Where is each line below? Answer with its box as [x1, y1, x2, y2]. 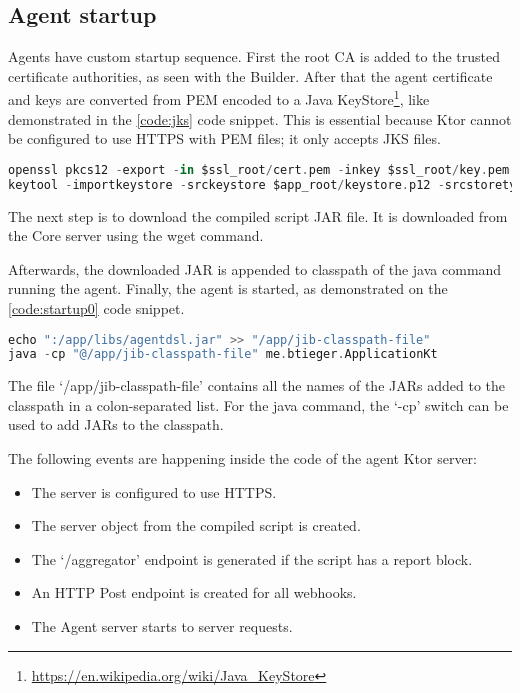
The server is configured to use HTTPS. [31, 481, 277, 502]
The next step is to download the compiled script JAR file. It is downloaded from [8, 205, 508, 226]
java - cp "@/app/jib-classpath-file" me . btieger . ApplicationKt [8, 347, 438, 362]
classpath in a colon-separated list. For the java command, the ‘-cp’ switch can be [8, 394, 509, 415]
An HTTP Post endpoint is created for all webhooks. [31, 582, 357, 603]
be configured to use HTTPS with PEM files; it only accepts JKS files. [8, 128, 441, 149]
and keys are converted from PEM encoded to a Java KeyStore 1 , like [8, 86, 430, 110]
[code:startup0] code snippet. [8, 297, 185, 318]
